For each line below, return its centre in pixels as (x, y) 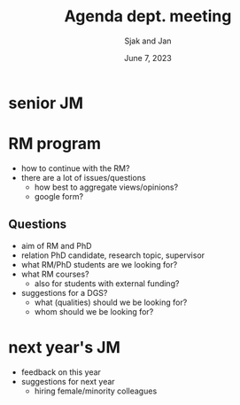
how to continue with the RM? (75, 168)
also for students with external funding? (107, 283)
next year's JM (65, 347)
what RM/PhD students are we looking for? (99, 264)
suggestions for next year (68, 381)
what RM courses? (55, 274)
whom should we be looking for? (94, 311)
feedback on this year (61, 372)
